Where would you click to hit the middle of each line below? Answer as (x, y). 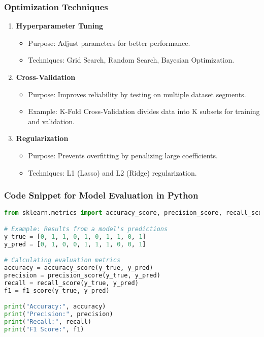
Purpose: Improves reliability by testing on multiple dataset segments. (137, 94)
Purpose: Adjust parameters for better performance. (109, 43)
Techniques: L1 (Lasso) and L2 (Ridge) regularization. (112, 172)
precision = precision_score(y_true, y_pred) (82, 275)
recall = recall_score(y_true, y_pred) (71, 283)
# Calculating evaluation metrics (62, 260)
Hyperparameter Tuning (60, 26)
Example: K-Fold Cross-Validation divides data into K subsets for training (144, 111)
